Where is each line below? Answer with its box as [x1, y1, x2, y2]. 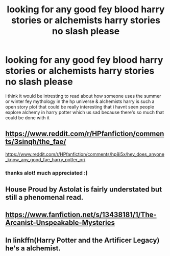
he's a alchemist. [5, 244, 61, 252]
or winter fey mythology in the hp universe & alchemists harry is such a [5, 98, 155, 104]
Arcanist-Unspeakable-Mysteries [5, 219, 115, 227]
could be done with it [5, 114, 50, 121]
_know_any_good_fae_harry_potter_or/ [5, 156, 86, 162]
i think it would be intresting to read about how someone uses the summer [5, 93, 162, 99]
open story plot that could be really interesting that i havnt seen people [5, 103, 155, 110]
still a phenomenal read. [5, 193, 84, 202]
